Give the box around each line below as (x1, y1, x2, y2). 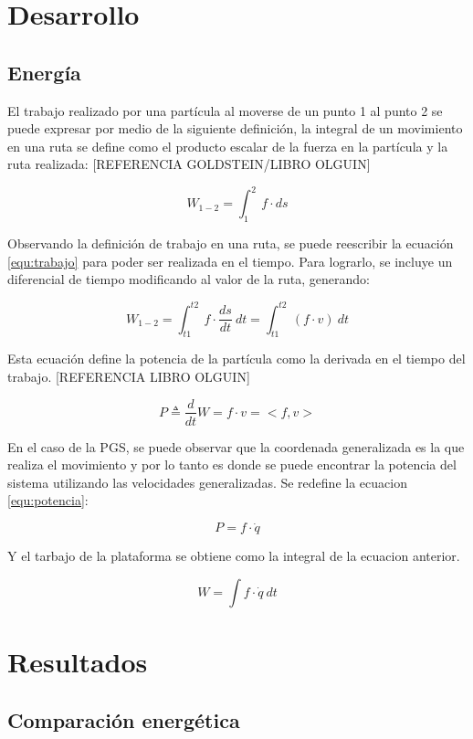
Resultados (7, 642, 148, 680)
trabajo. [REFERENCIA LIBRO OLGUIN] (7, 366, 250, 385)
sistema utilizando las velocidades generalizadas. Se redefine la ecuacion (7, 472, 407, 491)
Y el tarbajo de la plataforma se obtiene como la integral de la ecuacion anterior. (7, 546, 460, 565)
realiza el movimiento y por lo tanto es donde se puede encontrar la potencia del (7, 455, 457, 474)
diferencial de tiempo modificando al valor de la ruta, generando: (7, 269, 370, 289)
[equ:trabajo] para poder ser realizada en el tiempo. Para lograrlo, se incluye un (7, 251, 453, 270)
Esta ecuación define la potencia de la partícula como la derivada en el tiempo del (7, 349, 466, 368)
